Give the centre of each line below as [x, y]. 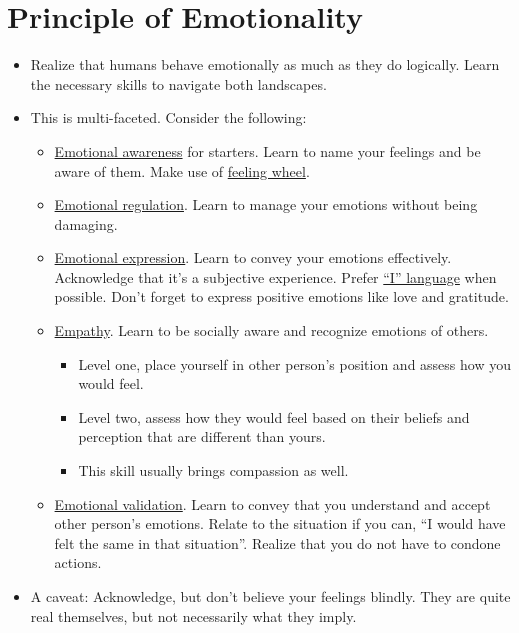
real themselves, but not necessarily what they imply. [193, 615]
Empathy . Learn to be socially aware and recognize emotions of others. [271, 330]
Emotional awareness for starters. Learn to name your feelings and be [267, 150]
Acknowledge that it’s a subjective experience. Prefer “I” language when [275, 276]
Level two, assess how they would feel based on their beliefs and [274, 416]
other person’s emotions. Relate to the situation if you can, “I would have [280, 523]
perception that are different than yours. [202, 436]
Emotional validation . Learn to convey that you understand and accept [272, 503]
